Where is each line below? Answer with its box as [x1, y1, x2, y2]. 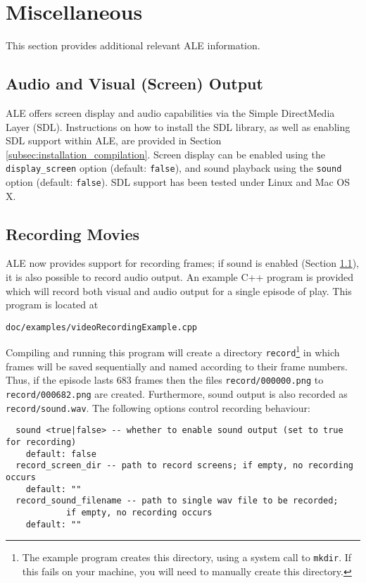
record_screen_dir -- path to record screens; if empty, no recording [15, 460, 353, 471]
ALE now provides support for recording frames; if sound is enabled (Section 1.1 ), [6, 256, 359, 270]
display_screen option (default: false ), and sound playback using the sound [6, 161, 342, 175]
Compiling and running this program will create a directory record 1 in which [6, 343, 340, 360]
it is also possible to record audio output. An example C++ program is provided [6, 270, 354, 284]
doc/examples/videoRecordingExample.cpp [6, 322, 198, 332]
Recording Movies [6, 222, 139, 244]
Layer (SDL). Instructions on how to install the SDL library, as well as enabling [6, 119, 351, 134]
